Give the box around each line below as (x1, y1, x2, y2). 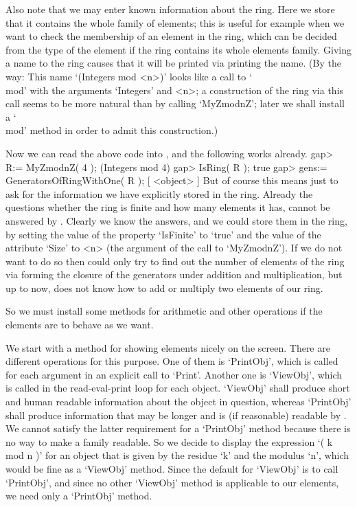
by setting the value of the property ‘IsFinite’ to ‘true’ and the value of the (5, 227, 321, 241)
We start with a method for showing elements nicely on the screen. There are (5, 340, 330, 354)
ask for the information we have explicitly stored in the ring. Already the (5, 186, 313, 201)
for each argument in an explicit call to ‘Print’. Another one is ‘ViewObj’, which (5, 367, 343, 381)
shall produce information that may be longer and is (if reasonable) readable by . (5, 407, 347, 422)
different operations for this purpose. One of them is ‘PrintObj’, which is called (5, 354, 338, 368)
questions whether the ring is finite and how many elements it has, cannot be (5, 200, 330, 214)
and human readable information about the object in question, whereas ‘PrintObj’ (5, 394, 352, 409)
